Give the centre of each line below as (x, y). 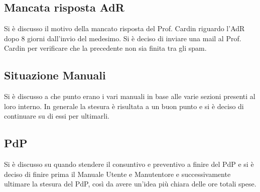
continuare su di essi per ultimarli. (57, 116)
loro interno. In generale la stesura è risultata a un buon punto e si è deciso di (124, 106)
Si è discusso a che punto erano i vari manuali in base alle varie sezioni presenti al (130, 96)
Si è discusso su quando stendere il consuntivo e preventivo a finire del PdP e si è (129, 164)
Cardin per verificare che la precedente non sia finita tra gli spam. (105, 48)
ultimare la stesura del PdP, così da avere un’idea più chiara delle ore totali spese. (130, 184)
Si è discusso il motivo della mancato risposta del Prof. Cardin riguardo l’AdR (124, 28)
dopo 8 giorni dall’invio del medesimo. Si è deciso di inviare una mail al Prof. (123, 38)
